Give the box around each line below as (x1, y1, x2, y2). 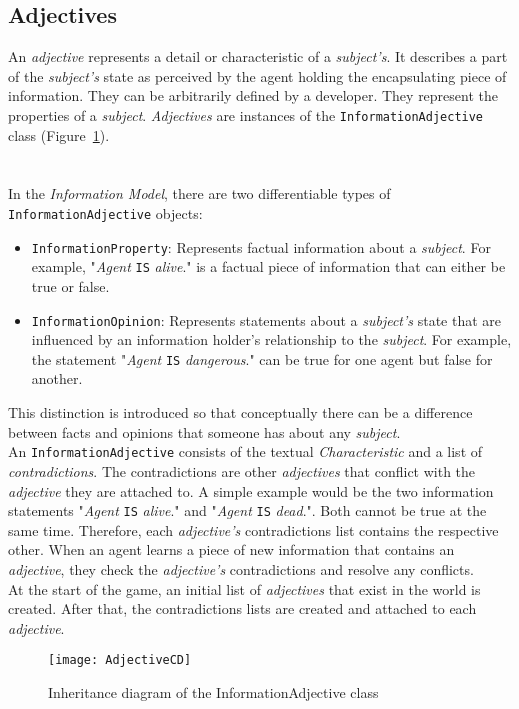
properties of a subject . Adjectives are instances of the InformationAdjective (8, 104, 484, 125)
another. (31, 368, 83, 389)
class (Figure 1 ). (8, 124, 110, 145)
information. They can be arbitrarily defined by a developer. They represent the (8, 85, 498, 106)
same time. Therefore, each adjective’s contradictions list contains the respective (8, 519, 499, 540)
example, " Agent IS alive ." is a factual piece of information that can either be (31, 256, 506, 277)
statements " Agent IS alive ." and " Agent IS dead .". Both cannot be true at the (8, 500, 487, 521)
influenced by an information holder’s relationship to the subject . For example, (31, 329, 512, 350)
